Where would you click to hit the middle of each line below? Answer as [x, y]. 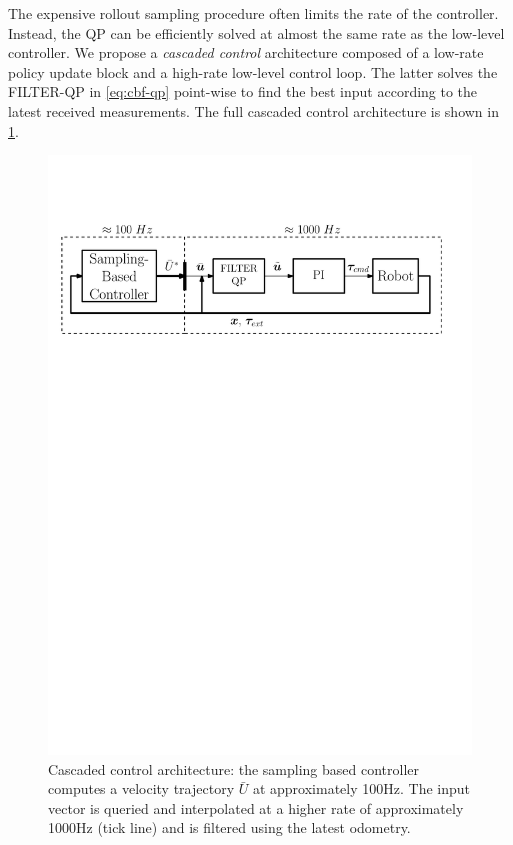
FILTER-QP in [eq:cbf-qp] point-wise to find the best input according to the [243, 91]
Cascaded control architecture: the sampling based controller [234, 768]
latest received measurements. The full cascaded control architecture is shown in [253, 110]
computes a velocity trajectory [141, 788]
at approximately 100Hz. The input [361, 788]
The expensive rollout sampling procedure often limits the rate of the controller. [253, 13]
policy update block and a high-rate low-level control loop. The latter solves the [253, 71]
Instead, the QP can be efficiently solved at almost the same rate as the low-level [256, 32]
